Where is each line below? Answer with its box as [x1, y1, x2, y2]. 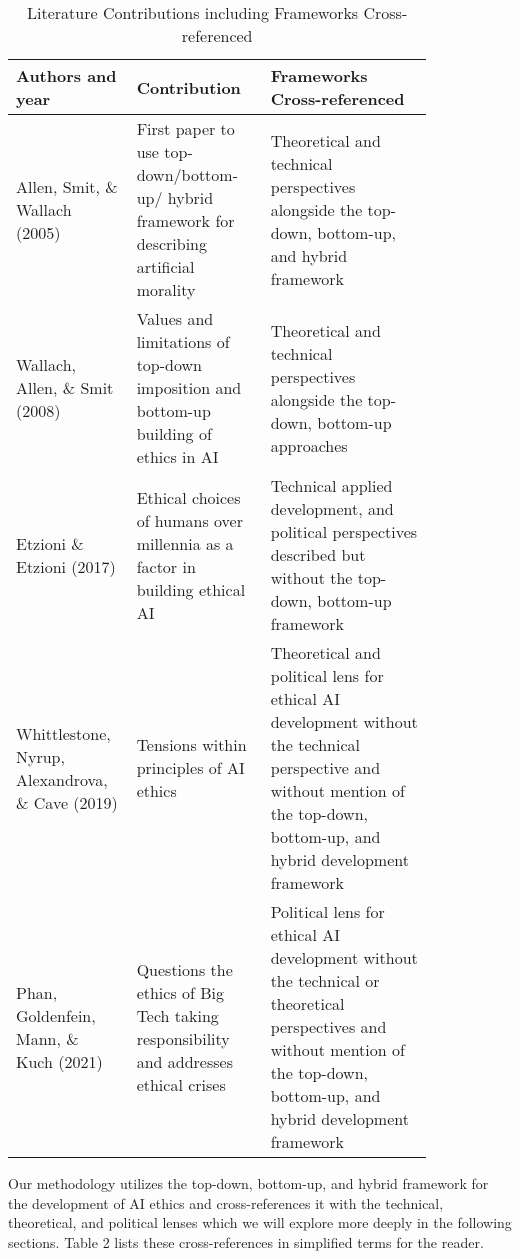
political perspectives [270, 520, 418, 543]
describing [136, 232, 208, 255]
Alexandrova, [16, 767, 108, 791]
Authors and [16, 64, 117, 87]
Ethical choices [136, 485, 241, 509]
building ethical [136, 577, 246, 601]
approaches [270, 433, 348, 457]
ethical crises [136, 1072, 226, 1096]
